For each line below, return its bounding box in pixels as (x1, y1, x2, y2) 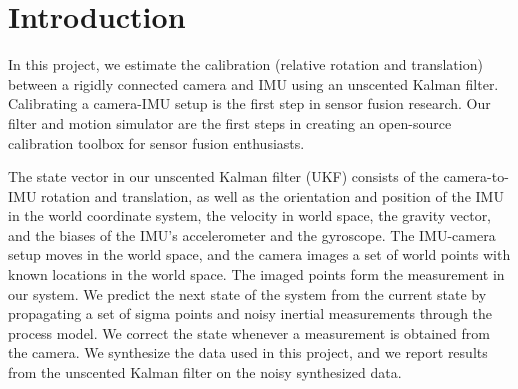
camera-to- (443, 166, 509, 187)
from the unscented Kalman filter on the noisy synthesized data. (8, 362, 402, 383)
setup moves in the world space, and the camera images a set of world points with (8, 244, 511, 265)
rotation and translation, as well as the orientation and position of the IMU (41, 185, 504, 206)
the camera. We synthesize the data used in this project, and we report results (8, 342, 488, 363)
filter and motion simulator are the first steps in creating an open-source (8, 112, 452, 133)
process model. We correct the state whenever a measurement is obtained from (8, 322, 490, 343)
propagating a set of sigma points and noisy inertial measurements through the (8, 303, 493, 324)
